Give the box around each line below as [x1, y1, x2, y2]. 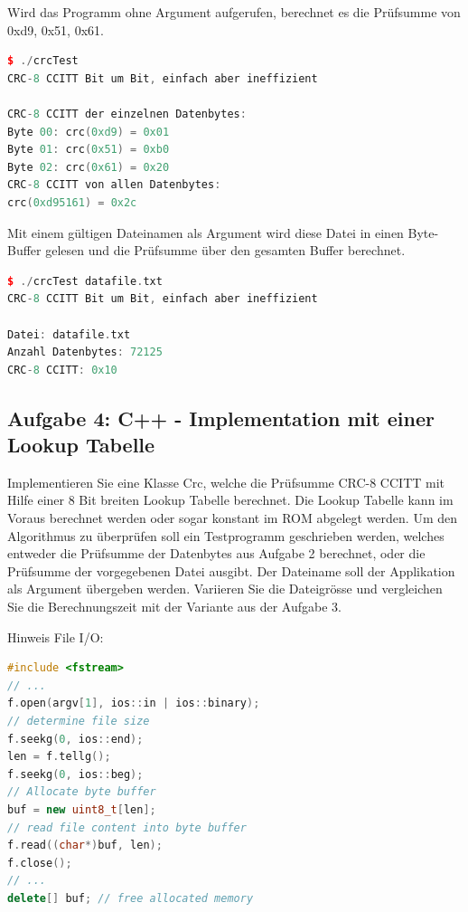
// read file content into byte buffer [7, 821, 247, 834]
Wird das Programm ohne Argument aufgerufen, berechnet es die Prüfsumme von [7, 3, 461, 21]
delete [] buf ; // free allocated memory [7, 891, 254, 905]
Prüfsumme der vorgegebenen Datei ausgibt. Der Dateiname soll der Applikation [7, 561, 455, 580]
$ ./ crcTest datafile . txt [7, 274, 163, 288]
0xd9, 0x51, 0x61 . [7, 20, 104, 39]
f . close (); [7, 856, 72, 869]
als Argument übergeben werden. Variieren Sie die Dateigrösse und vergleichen [7, 579, 443, 598]
